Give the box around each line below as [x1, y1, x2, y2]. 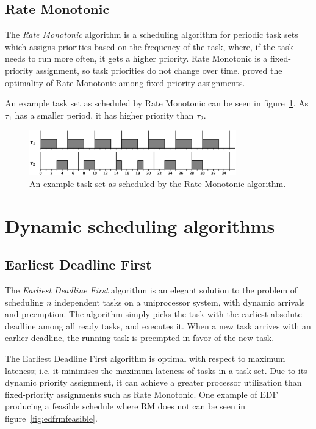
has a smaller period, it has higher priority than [15, 108, 194, 121]
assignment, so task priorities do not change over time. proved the [35, 64, 282, 76]
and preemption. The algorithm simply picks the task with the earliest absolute [5, 307, 302, 320]
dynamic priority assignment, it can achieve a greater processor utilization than [5, 376, 302, 389]
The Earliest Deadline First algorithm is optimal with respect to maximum [5, 351, 285, 364]
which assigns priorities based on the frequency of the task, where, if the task [5, 40, 293, 53]
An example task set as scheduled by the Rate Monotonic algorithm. [29, 177, 286, 189]
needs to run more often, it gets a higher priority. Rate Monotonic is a [5, 52, 268, 65]
